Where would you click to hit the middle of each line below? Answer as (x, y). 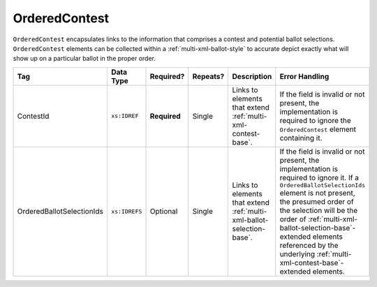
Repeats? (208, 76)
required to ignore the (316, 120)
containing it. (301, 138)
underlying (297, 253)
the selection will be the (319, 210)
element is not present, (317, 193)
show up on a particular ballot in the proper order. (84, 59)
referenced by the (309, 245)
